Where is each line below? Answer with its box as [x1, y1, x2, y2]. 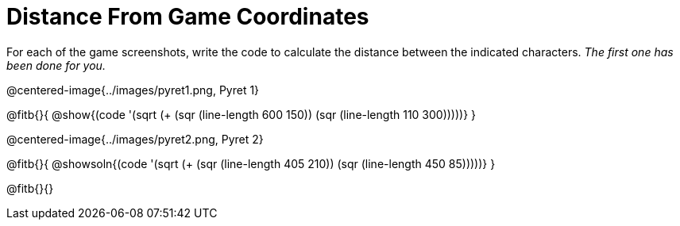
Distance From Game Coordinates [6, 3, 369, 30]
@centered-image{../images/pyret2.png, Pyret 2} [6, 132, 264, 146]
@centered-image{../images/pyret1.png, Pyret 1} [6, 82, 260, 97]
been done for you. [6, 58, 106, 72]
